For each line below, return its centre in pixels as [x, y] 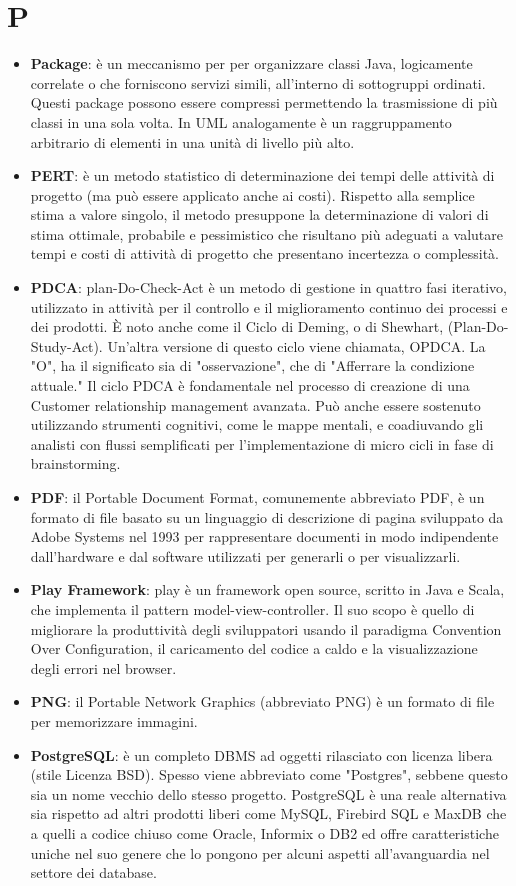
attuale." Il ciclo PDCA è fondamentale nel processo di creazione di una [250, 385]
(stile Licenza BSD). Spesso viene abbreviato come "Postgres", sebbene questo [269, 774]
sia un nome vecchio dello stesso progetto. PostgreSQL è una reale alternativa [268, 793]
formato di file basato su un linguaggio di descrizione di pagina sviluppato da [267, 516]
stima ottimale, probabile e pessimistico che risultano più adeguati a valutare [267, 233]
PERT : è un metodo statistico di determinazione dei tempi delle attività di [262, 175]
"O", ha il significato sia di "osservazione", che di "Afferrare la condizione [252, 365]
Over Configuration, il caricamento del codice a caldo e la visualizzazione [254, 648]
